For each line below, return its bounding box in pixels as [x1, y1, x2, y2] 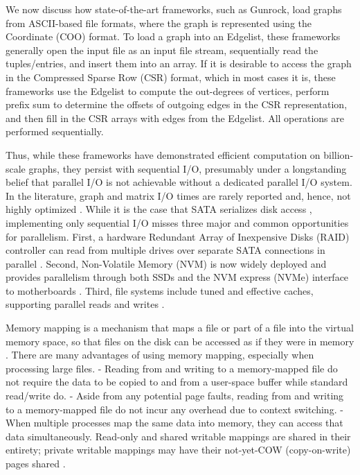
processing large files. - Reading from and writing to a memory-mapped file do [6, 361, 338, 375]
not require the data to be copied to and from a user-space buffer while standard [6, 374, 348, 389]
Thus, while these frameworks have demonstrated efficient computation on [6, 147, 321, 162]
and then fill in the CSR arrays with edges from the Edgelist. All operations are [6, 110, 344, 125]
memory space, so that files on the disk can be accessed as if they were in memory [6, 334, 354, 348]
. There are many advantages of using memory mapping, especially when [6, 347, 314, 362]
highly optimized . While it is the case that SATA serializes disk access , [6, 202, 312, 216]
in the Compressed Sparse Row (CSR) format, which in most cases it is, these [6, 69, 336, 84]
